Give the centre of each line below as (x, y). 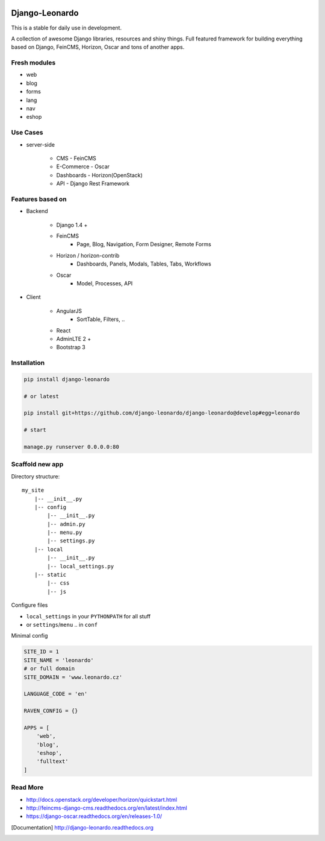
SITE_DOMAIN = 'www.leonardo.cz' (73, 677)
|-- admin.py (66, 524)
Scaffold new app (37, 465)
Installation (28, 363)
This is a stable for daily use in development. (67, 28)
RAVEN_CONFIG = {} (51, 711)
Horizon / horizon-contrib (88, 255)
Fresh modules (33, 63)
